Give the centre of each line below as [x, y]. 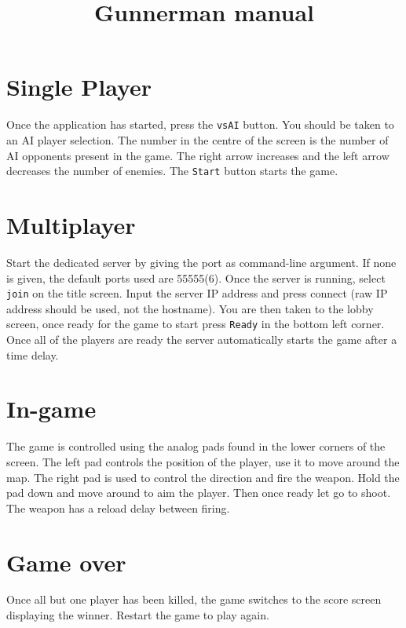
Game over [66, 562]
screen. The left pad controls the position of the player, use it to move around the [203, 461]
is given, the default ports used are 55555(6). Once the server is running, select [196, 277]
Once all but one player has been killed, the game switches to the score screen [194, 599]
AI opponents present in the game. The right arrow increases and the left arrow [198, 155]
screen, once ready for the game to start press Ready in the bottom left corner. [196, 324]
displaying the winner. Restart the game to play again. [138, 615]
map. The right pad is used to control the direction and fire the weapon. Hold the [203, 477]
